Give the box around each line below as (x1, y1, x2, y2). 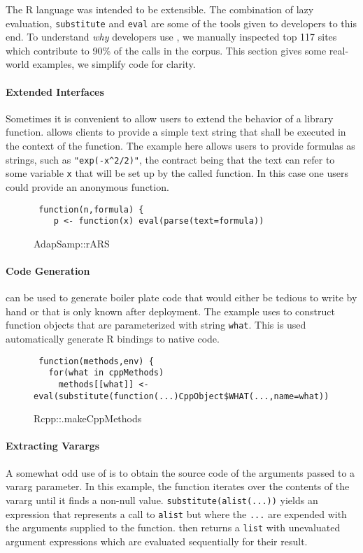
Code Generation (6, 264, 90, 278)
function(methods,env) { (38, 356, 154, 366)
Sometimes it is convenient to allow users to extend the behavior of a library (6, 110, 334, 125)
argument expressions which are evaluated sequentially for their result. (6, 533, 308, 548)
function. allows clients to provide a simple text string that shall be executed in (6, 124, 346, 139)
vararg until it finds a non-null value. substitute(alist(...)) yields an (6, 492, 318, 507)
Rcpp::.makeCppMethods (34, 411, 142, 426)
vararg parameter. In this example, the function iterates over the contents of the (6, 479, 350, 494)
